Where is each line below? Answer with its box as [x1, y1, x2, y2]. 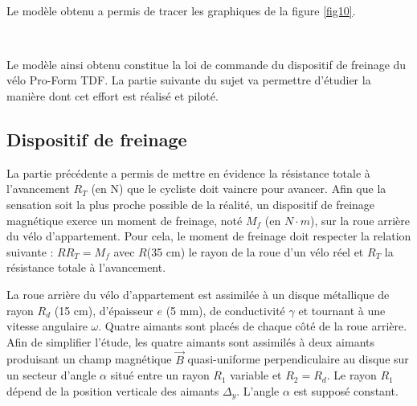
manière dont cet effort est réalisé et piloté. [6, 87, 219, 104]
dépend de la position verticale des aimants [6, 382, 219, 399]
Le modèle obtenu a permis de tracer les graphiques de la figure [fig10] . [6, 2, 356, 18]
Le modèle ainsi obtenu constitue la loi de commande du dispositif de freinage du [6, 55, 407, 72]
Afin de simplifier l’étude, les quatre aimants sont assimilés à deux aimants [6, 333, 374, 350]
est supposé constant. [293, 382, 399, 399]
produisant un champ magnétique [6, 351, 172, 367]
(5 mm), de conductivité [166, 301, 285, 318]
